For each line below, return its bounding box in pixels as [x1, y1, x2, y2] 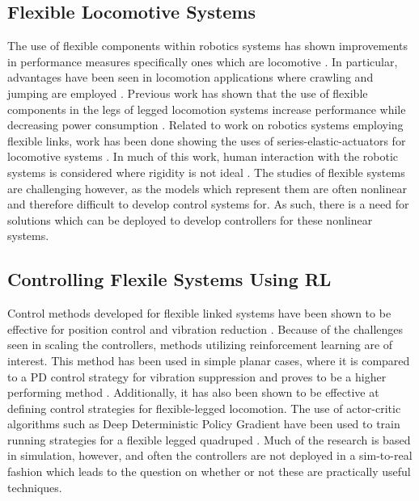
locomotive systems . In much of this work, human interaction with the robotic [7, 148, 399, 165]
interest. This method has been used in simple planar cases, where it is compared [7, 352, 410, 368]
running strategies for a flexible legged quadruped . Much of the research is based [7, 431, 411, 448]
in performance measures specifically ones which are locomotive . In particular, [7, 53, 398, 69]
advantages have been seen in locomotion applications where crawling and [7, 69, 374, 86]
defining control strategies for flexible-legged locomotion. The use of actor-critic [7, 399, 401, 416]
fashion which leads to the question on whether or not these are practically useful [7, 463, 411, 480]
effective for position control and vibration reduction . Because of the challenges [7, 320, 404, 337]
